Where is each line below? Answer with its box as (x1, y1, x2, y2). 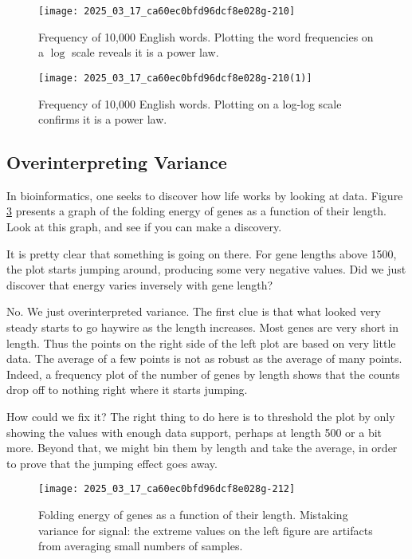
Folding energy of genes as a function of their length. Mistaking (38, 506, 348, 523)
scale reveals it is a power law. (71, 44, 219, 61)
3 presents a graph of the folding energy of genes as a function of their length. (6, 203, 386, 219)
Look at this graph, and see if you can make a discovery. (6, 218, 282, 235)
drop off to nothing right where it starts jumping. (6, 381, 248, 398)
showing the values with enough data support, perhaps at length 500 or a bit (6, 423, 383, 440)
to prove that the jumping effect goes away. (6, 455, 218, 471)
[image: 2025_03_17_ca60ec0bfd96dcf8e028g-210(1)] (38, 72, 312, 84)
